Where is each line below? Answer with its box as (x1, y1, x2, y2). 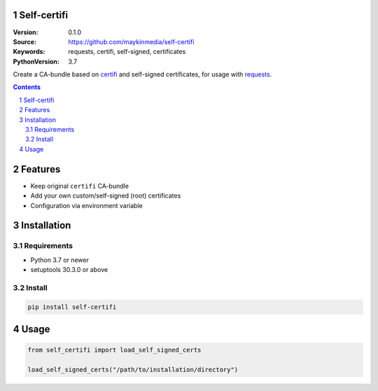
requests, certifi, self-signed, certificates (68, 48, 186, 56)
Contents (13, 83, 41, 91)
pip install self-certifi (27, 303, 117, 311)
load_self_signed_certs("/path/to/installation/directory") (27, 365, 239, 373)
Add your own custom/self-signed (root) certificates (30, 191, 181, 200)
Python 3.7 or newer (30, 256, 89, 264)
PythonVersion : (13, 57, 59, 66)
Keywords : (13, 48, 45, 56)
